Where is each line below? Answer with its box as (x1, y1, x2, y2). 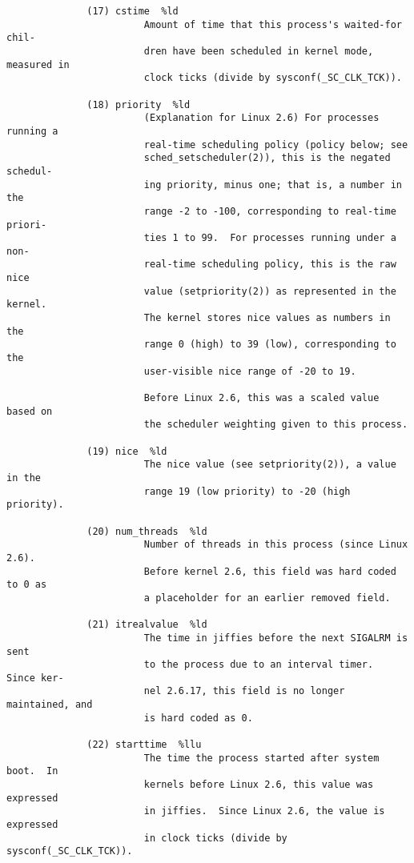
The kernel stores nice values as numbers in (143, 312, 391, 324)
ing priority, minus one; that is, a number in (143, 179, 402, 191)
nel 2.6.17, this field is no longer (143, 685, 345, 697)
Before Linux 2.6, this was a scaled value (143, 392, 380, 404)
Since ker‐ (6, 672, 64, 684)
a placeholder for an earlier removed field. (143, 592, 391, 604)
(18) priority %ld (86, 98, 191, 110)
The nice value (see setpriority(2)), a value (143, 459, 396, 471)
